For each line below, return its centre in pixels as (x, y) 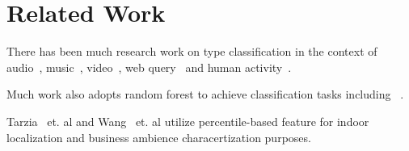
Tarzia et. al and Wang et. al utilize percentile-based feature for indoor (188, 121)
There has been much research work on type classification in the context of (192, 51)
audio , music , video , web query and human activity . (149, 67)
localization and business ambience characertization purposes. (159, 137)
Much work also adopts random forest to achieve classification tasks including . (205, 94)
